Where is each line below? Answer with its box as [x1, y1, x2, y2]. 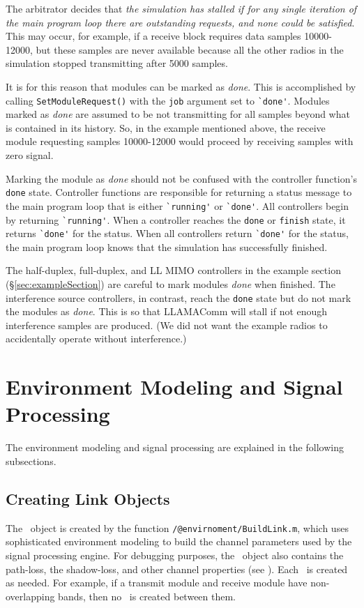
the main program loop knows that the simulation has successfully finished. [6, 239, 328, 254]
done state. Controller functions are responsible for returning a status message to [6, 185, 352, 199]
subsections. [6, 453, 56, 468]
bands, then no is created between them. [58, 588, 236, 603]
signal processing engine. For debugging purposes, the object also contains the [6, 547, 344, 562]
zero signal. [6, 148, 54, 162]
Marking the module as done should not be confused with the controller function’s [6, 171, 357, 185]
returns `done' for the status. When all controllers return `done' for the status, [6, 226, 349, 241]
